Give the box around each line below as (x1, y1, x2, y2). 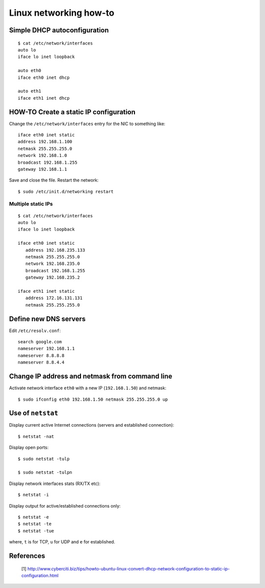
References (9, 552, 45, 560)
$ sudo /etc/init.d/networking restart (18, 189, 114, 194)
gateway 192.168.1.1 (18, 166, 67, 172)
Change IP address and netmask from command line (9, 372, 173, 381)
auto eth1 (18, 88, 41, 94)
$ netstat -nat (18, 434, 54, 439)
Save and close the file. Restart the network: (9, 177, 99, 183)
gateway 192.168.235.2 (25, 275, 80, 281)
